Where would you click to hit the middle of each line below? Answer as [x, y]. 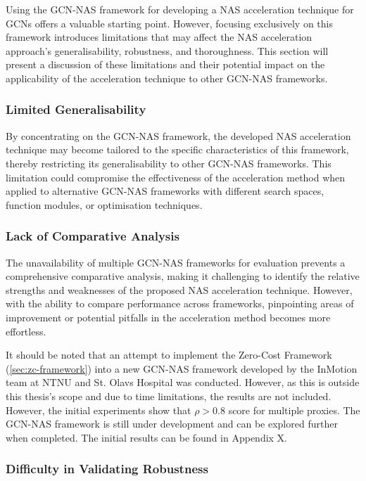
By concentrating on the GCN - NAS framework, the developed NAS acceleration [178, 135]
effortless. [26, 331]
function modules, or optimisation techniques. [104, 204]
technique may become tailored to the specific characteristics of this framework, [177, 149]
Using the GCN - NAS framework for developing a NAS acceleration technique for [180, 9]
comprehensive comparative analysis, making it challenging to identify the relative [183, 276]
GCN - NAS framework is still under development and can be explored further [172, 424]
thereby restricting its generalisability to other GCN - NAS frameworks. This [169, 163]
